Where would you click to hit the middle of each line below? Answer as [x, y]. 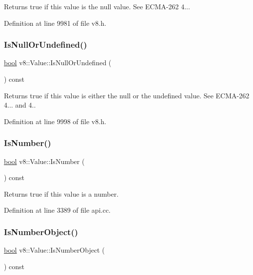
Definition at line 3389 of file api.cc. [57, 210]
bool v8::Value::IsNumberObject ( [54, 250]
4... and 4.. [20, 105]
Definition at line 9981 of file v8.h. [55, 23]
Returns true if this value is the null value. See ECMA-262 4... [97, 6]
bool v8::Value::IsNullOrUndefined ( [58, 63]
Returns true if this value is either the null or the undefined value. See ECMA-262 [127, 95]
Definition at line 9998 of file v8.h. [55, 121]
